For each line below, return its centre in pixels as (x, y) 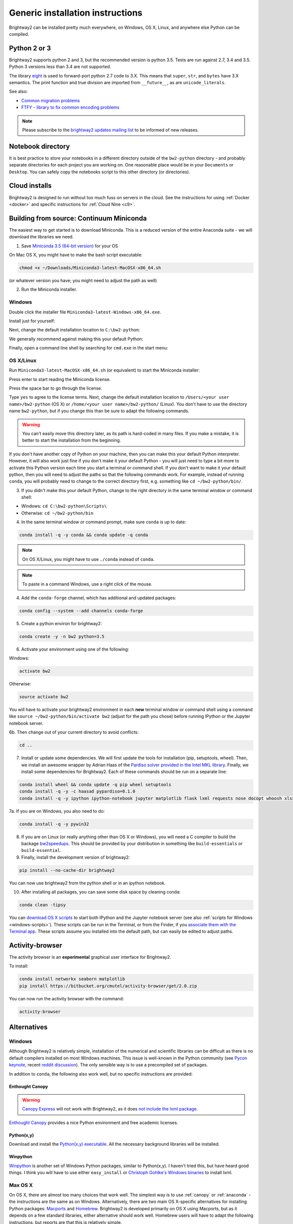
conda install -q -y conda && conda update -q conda (84, 535)
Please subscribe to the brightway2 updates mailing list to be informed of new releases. (110, 130)
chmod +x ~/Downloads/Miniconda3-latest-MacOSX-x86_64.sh (90, 268)
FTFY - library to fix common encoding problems (70, 107)
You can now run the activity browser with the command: (66, 998)
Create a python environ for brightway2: (62, 623)
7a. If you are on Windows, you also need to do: (57, 811)
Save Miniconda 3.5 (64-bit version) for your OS (70, 246)
